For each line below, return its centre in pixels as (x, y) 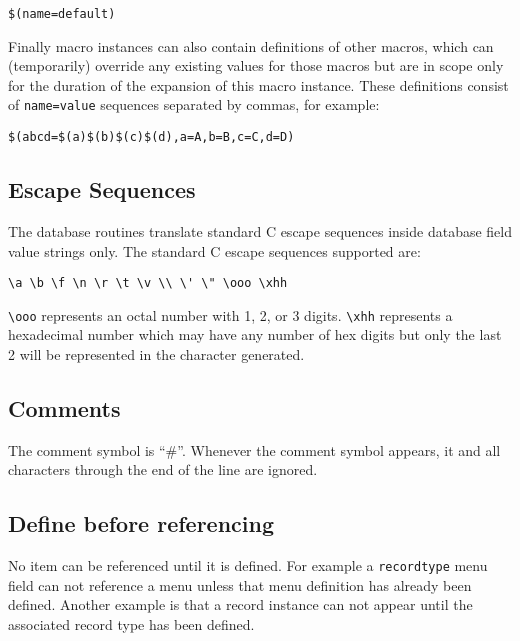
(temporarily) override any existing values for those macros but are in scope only (256, 65)
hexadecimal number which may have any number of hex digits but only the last (255, 334)
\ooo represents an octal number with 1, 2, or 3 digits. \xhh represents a (230, 314)
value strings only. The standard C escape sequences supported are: (214, 250)
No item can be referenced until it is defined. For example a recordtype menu (248, 565)
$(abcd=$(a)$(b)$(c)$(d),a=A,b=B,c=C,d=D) (151, 137)
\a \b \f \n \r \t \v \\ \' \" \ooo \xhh (148, 283)
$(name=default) (62, 14)
